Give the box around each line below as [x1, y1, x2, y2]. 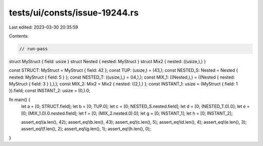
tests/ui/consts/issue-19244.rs [9, 7, 139, 18]
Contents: [9, 33, 29, 39]
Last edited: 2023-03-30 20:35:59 [9, 24, 78, 30]
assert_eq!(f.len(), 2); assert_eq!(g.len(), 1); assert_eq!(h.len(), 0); [21, 126, 151, 132]
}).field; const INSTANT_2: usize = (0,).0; [9, 88, 91, 94]
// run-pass [19, 46, 48, 51]
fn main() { [9, 97, 31, 102]
